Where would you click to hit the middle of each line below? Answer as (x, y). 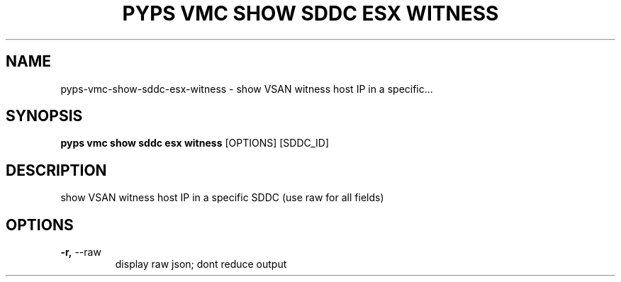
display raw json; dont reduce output (201, 264)
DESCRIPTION (56, 170)
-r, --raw (81, 252)
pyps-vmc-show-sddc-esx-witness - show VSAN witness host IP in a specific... (247, 89)
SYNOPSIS (44, 116)
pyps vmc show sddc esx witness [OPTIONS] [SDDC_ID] (195, 143)
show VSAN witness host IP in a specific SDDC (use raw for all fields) (222, 198)
